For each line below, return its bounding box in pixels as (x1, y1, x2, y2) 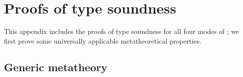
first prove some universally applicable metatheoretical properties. (4, 35, 202, 46)
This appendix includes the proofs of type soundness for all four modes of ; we (4, 26, 239, 36)
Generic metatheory (4, 59, 107, 74)
